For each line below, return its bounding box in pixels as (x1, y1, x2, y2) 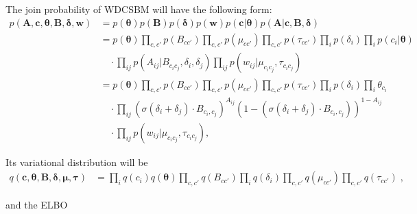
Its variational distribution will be (5, 154, 148, 169)
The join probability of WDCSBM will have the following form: (5, 2, 272, 16)
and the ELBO (5, 198, 68, 212)
